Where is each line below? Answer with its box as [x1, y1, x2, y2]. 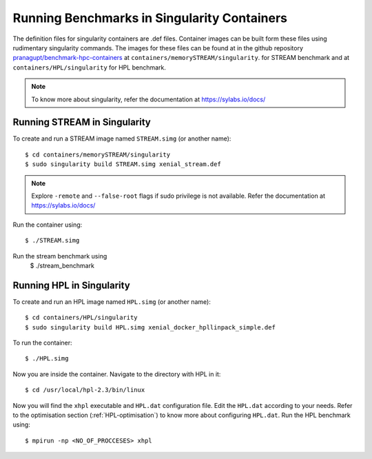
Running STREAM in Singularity [12, 116, 152, 128]
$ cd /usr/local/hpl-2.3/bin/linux [25, 386, 145, 394]
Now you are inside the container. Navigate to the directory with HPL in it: [12, 369, 221, 378]
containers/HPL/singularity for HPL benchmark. [12, 63, 167, 72]
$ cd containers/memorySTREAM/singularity [25, 150, 171, 159]
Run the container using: [12, 221, 83, 229]
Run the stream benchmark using [12, 252, 107, 260]
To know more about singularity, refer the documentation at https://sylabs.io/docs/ [31, 95, 266, 103]
